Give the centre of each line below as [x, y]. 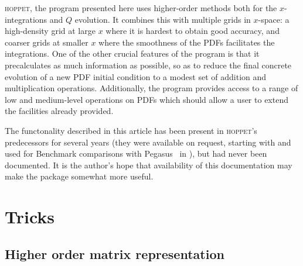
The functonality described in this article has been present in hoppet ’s [131, 130]
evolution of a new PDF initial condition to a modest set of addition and [136, 76]
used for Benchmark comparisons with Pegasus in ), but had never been [136, 153]
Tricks [30, 217]
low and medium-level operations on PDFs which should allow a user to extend [147, 99]
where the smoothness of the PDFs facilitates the [187, 42]
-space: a [274, 19]
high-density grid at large [50, 31]
